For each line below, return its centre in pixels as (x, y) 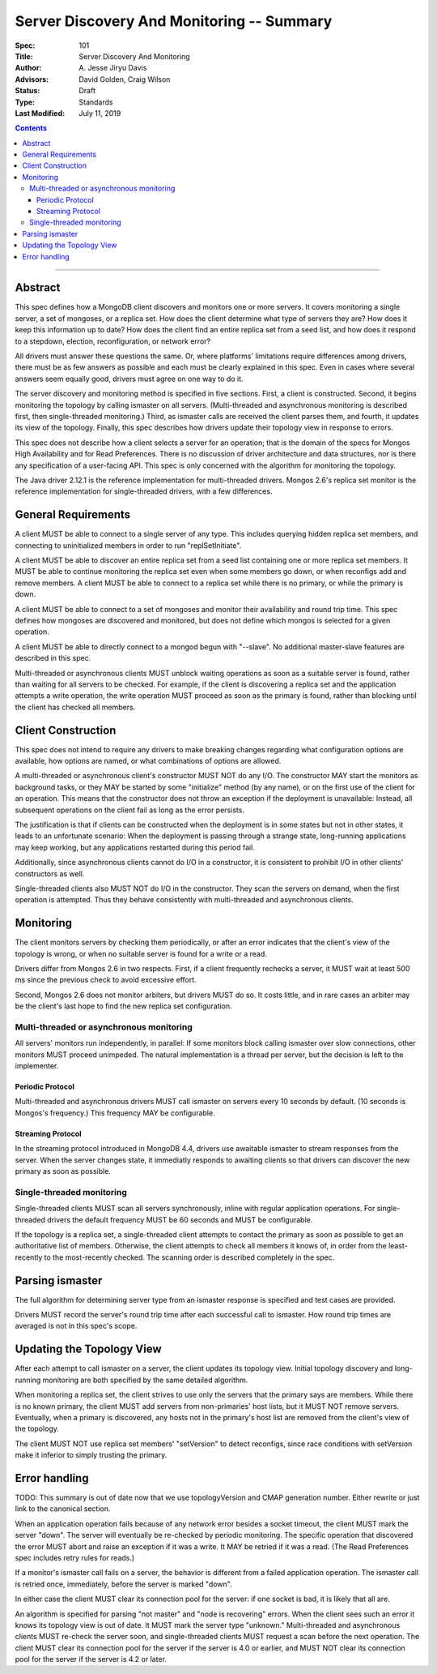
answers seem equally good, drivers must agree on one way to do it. (129, 379)
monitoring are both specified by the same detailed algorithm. (145, 1380)
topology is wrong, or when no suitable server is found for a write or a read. (141, 953)
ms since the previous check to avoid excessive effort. (106, 980)
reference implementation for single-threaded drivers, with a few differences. (144, 491)
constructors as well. (50, 873)
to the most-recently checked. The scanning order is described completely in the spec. (189, 1257)
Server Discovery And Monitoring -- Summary (174, 21)
